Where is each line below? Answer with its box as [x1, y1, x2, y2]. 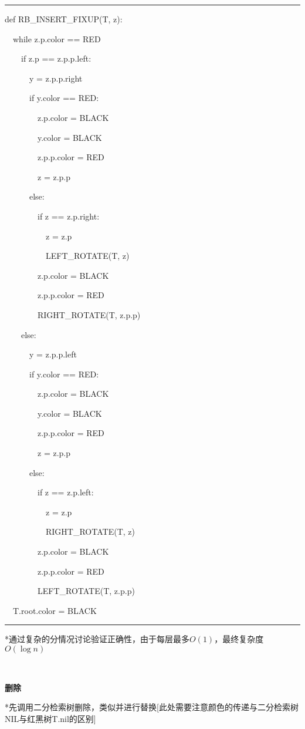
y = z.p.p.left [29, 348, 77, 360]
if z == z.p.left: [37, 486, 94, 498]
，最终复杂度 [214, 633, 264, 645]
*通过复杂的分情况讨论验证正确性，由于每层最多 [5, 633, 189, 645]
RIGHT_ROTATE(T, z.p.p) [37, 308, 141, 320]
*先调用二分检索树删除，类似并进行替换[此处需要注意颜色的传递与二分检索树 [5, 701, 299, 713]
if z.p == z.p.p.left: [21, 52, 91, 65]
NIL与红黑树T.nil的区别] [5, 712, 96, 724]
